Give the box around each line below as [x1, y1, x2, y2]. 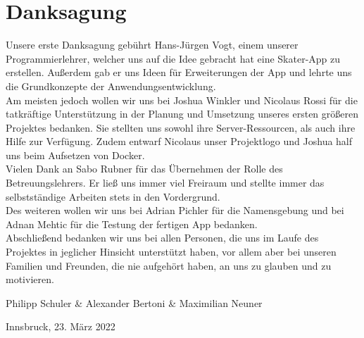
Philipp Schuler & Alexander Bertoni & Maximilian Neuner [6, 295, 263, 310]
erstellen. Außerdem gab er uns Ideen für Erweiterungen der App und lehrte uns [6, 65, 352, 80]
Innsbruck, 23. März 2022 [6, 319, 115, 334]
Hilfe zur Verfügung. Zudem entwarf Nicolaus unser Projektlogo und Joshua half [6, 134, 353, 149]
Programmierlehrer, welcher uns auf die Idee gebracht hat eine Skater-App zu [6, 51, 341, 65]
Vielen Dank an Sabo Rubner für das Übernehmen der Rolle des [6, 161, 283, 176]
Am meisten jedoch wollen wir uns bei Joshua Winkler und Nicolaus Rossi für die [6, 92, 358, 107]
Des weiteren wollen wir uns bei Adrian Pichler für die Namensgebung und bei [6, 203, 344, 218]
